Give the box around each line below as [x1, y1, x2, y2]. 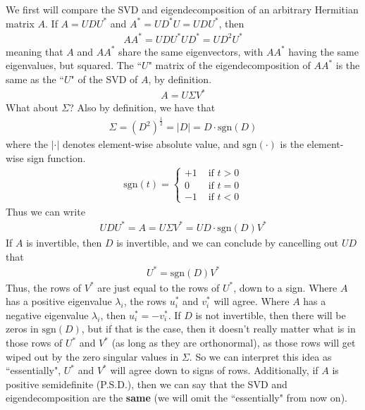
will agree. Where [214, 294, 290, 309]
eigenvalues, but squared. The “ [6, 58, 142, 73]
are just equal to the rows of [97, 280, 220, 294]
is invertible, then [26, 235, 102, 249]
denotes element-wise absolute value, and [62, 137, 240, 151]
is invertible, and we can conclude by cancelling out [116, 235, 339, 249]
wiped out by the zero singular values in [6, 349, 179, 364]
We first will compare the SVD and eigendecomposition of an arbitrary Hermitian [6, 2, 359, 16]
